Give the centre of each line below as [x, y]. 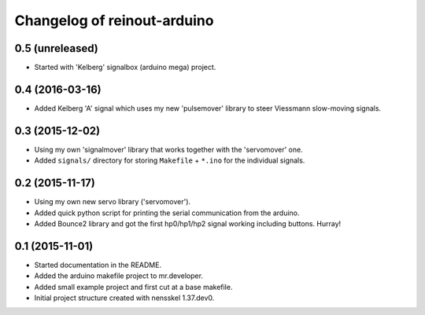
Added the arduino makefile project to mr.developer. [119, 276]
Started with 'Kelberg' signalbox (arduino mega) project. [125, 68]
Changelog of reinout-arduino [114, 20]
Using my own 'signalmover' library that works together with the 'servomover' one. [168, 149]
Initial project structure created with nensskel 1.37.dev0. [124, 298]
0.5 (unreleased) [56, 48]
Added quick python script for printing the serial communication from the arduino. [167, 213]
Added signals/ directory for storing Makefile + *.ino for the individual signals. [170, 160]
